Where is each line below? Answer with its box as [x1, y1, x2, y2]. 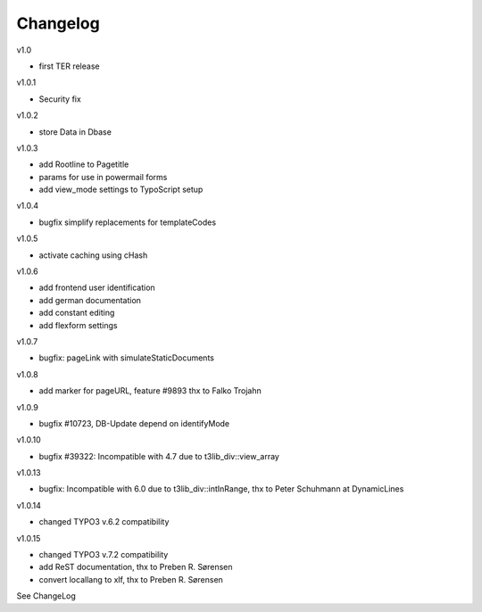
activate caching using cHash [38, 250, 148, 261]
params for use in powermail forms [38, 171, 168, 182]
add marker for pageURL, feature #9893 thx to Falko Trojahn [38, 385, 262, 396]
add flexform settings [38, 319, 118, 330]
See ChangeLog [16, 591, 76, 601]
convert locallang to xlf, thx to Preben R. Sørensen [38, 574, 223, 584]
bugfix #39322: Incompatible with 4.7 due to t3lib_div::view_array [38, 451, 280, 461]
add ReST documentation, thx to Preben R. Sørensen [38, 562, 233, 573]
